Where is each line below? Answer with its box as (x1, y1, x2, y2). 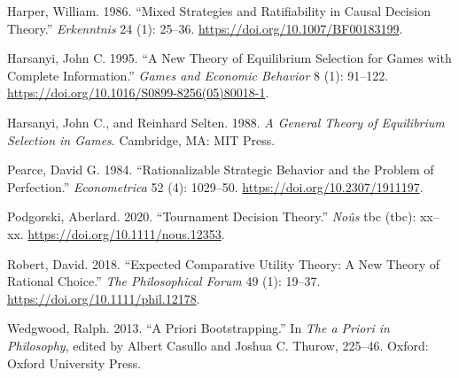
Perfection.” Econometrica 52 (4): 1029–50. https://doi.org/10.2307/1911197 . (7, 177, 424, 196)
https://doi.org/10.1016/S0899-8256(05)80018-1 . (7, 83, 269, 102)
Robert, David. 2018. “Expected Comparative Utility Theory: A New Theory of (7, 254, 440, 273)
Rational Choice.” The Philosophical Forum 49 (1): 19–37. (7, 272, 321, 290)
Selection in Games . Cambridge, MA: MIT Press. (7, 130, 276, 149)
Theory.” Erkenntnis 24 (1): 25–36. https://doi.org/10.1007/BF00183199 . (7, 19, 403, 37)
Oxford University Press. (7, 353, 142, 372)
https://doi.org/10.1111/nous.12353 (27, 224, 222, 243)
